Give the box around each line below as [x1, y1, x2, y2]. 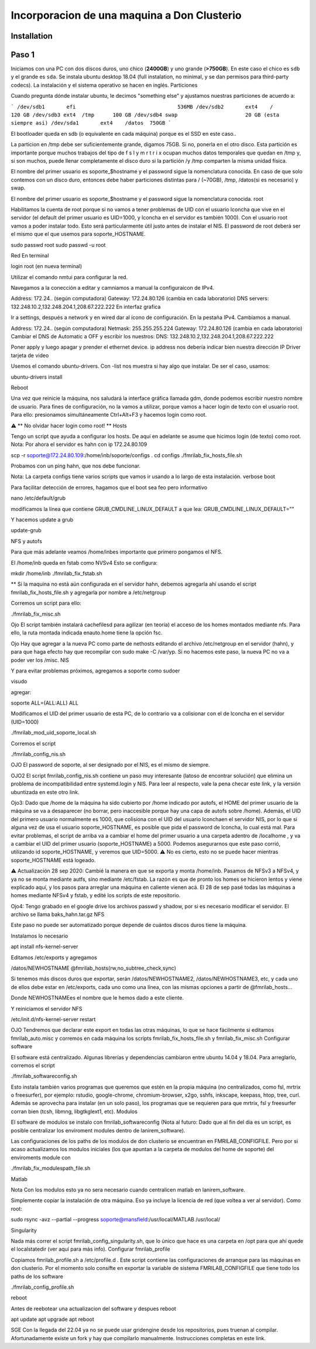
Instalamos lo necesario [11, 932, 68, 939]
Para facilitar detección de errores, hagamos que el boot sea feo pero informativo [11, 483, 208, 491]
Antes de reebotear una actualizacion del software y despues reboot [11, 1305, 177, 1312]
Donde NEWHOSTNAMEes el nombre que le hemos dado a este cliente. [11, 994, 184, 1001]
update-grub [11, 527, 42, 534]
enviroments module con [11, 1154, 71, 1161]
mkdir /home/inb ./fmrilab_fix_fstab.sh [11, 570, 102, 576]
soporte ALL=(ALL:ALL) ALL [11, 699, 79, 706]
